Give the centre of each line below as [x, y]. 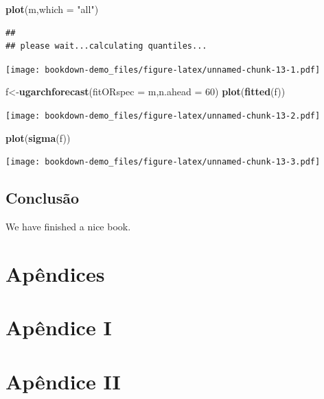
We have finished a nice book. [68, 227]
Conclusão [43, 198]
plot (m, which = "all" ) [52, 9]
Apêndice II [63, 381]
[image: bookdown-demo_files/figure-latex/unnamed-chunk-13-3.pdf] [163, 162]
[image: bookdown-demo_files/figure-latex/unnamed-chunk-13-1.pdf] [163, 70]
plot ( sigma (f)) [38, 137]
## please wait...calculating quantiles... [106, 46]
